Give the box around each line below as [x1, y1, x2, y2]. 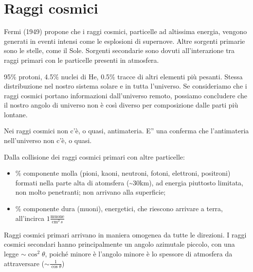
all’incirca [15, 213, 44, 223]
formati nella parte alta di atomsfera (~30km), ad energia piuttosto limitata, [15, 177, 243, 187]
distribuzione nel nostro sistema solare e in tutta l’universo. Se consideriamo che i [4, 81, 247, 91]
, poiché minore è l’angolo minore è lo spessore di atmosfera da [45, 248, 233, 258]
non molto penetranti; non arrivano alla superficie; [15, 187, 166, 197]
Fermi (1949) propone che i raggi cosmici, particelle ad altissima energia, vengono [4, 26, 247, 36]
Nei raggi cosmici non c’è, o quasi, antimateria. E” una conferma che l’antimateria [4, 126, 249, 136]
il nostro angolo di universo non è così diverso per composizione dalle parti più [4, 100, 238, 110]
